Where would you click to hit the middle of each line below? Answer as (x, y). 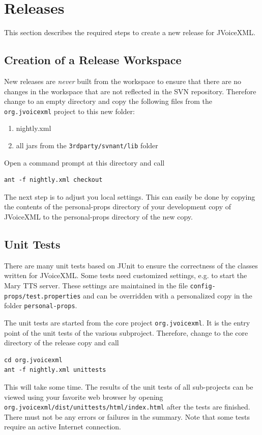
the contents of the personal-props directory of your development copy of (118, 207)
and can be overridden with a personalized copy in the (168, 295)
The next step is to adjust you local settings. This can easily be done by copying (130, 196)
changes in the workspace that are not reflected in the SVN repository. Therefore (130, 91)
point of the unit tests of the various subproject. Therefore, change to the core (126, 332)
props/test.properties (42, 296)
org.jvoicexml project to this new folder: (69, 111)
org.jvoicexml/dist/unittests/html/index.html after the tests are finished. (127, 407)
